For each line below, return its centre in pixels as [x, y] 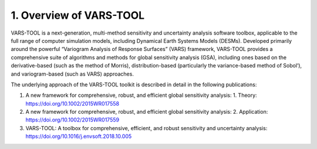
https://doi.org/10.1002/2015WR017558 [72, 103]
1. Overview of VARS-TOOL [78, 15]
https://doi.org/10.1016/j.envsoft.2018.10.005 [79, 136]
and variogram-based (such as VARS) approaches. [72, 74]
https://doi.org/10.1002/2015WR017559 [72, 120]
